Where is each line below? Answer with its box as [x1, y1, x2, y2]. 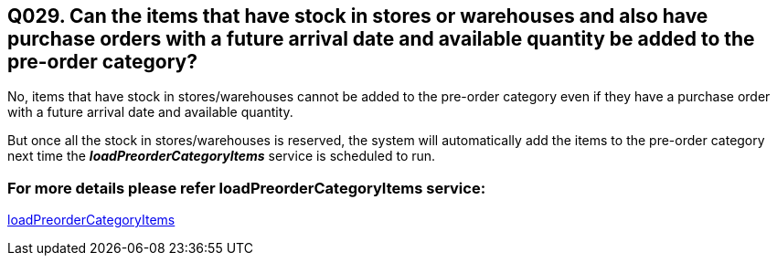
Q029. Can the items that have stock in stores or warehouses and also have [7, 5, 708, 27]
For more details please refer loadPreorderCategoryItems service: [7, 178, 486, 197]
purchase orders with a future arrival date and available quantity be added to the [7, 27, 755, 50]
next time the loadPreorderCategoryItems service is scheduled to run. [7, 148, 436, 164]
